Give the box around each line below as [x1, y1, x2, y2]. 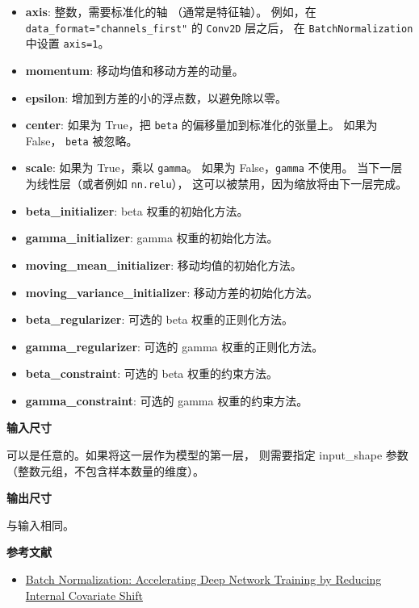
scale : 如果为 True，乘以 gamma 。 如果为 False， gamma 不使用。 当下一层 [25, 159, 403, 176]
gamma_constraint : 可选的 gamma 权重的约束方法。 [25, 392, 308, 409]
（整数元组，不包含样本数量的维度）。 [6, 462, 204, 479]
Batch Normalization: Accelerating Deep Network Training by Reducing [25, 571, 382, 588]
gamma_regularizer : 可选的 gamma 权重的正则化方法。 [25, 338, 324, 354]
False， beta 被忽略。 [25, 132, 138, 149]
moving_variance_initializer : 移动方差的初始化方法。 [25, 283, 319, 300]
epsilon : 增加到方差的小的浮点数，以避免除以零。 [25, 89, 287, 106]
